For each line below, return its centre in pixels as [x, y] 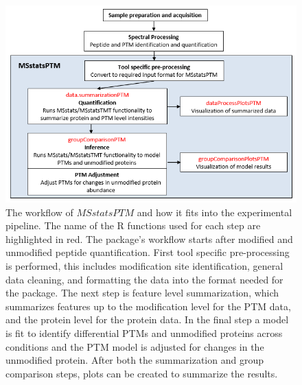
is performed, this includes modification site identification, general [144, 266]
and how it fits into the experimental [214, 212]
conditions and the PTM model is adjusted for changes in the [135, 346]
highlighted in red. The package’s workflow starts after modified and [149, 238]
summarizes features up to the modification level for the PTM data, [148, 306]
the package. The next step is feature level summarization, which [142, 293]
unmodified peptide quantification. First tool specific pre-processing [148, 252]
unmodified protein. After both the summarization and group [135, 360]
